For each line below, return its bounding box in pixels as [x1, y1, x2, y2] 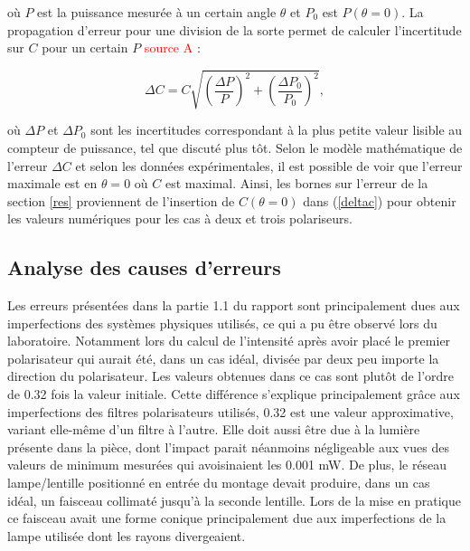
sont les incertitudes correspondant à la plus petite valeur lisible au [90, 120, 463, 139]
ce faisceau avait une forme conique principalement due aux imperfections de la [7, 508, 446, 527]
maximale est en [7, 174, 98, 193]
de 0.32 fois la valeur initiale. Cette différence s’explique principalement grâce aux [7, 385, 460, 404]
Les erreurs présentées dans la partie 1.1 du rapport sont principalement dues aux [7, 296, 460, 315]
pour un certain [42, 38, 128, 57]
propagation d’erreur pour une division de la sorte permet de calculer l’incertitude [7, 20, 462, 39]
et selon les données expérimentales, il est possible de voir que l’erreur [75, 156, 463, 175]
